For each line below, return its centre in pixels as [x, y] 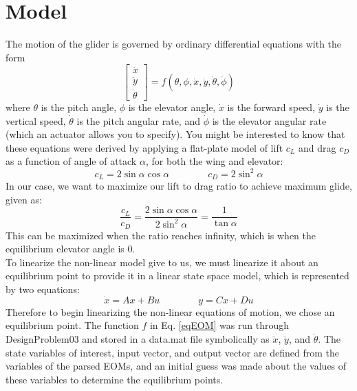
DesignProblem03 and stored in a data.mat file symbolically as [138, 339]
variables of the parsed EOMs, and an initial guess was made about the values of [176, 366]
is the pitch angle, [79, 107]
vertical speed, [36, 120]
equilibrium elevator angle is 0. [71, 249]
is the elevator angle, [172, 107]
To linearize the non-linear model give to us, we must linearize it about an [162, 262]
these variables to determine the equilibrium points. [115, 379]
